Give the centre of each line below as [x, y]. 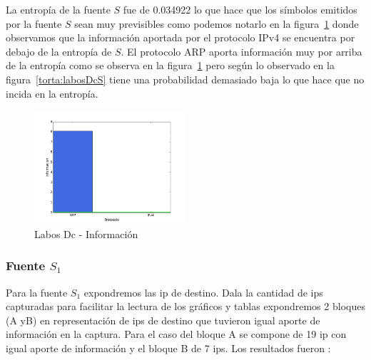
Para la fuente [37, 292]
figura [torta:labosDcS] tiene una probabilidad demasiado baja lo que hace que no [185, 79]
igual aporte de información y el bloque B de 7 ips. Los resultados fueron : [168, 348]
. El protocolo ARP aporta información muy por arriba [242, 51]
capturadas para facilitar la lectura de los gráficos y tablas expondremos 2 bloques [185, 306]
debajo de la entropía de [59, 51]
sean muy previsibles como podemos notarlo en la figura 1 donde [217, 23]
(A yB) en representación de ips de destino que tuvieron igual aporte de [163, 320]
